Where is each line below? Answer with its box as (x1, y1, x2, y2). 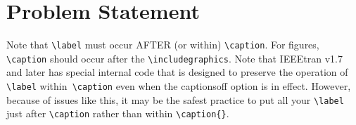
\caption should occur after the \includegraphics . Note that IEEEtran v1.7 (6, 51, 343, 65)
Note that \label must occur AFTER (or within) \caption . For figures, (6, 37, 319, 52)
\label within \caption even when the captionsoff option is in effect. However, (6, 79, 351, 93)
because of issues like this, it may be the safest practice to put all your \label (6, 92, 344, 107)
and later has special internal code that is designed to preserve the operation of (6, 65, 348, 79)
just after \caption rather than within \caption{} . (6, 106, 229, 121)
